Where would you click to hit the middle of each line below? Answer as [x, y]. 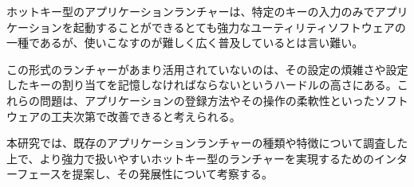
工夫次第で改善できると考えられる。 [146, 116]
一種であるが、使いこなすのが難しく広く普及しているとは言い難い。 [185, 43]
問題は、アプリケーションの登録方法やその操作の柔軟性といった [207, 100]
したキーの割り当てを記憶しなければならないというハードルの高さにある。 [202, 85]
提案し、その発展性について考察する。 [173, 174]
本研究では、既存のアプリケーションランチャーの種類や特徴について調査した [207, 143]
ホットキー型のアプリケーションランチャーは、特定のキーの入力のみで [191, 11]
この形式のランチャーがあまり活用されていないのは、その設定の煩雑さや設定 [207, 69]
